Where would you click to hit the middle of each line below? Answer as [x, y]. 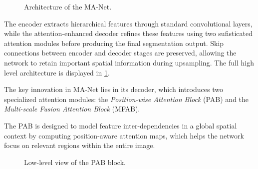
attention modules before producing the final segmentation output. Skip [114, 43]
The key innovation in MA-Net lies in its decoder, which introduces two [114, 89]
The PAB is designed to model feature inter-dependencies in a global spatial [121, 125]
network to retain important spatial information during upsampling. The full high [129, 62]
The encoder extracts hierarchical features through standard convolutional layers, [128, 23]
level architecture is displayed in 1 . [57, 72]
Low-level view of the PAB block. [75, 162]
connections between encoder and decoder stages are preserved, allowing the [120, 53]
